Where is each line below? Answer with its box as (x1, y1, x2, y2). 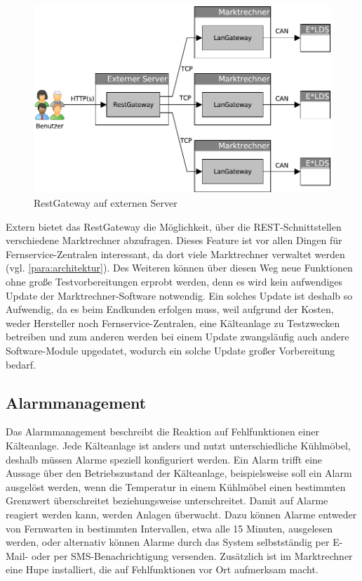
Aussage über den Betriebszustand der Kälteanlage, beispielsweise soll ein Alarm (6, 466, 352, 480)
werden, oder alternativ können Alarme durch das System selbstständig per (6, 535, 330, 549)
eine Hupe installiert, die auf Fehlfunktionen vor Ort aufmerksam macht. (6, 562, 319, 577)
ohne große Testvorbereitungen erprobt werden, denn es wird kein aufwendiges (6, 274, 343, 288)
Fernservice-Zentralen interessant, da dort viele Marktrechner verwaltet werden (6, 246, 345, 261)
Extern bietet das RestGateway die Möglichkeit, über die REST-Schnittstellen (6, 219, 342, 234)
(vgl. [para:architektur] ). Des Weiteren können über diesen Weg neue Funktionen (6, 260, 353, 275)
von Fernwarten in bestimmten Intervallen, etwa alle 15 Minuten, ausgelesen (6, 521, 333, 535)
